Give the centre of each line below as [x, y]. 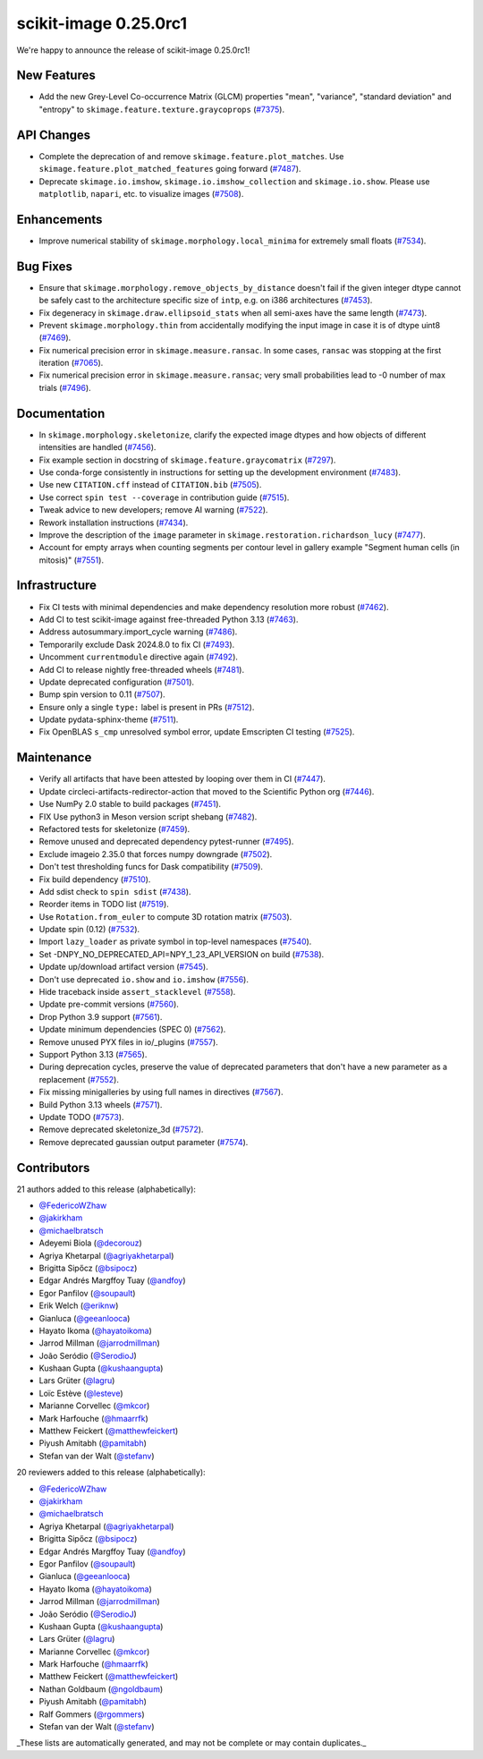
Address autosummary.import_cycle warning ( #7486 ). [138, 632]
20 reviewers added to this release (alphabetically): [111, 1473]
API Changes [54, 135]
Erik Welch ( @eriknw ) [79, 1305]
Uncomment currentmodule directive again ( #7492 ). [139, 657]
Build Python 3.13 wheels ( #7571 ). [101, 1104]
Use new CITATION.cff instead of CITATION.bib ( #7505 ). [150, 485]
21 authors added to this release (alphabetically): [106, 1189]
